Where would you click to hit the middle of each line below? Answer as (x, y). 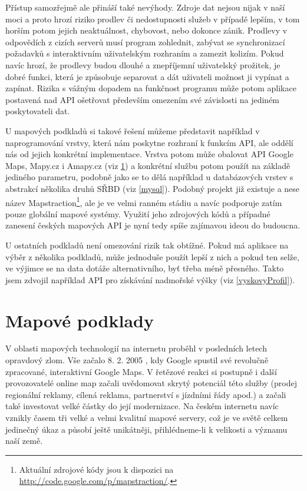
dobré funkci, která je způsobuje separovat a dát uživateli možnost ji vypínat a (147, 76)
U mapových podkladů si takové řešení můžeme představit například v (133, 130)
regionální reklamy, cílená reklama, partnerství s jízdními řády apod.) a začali (146, 394)
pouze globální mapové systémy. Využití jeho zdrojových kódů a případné (138, 213)
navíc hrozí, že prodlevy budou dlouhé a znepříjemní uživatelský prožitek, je (143, 64)
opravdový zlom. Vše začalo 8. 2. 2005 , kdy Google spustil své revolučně (137, 360)
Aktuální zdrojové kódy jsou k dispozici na (96, 469)
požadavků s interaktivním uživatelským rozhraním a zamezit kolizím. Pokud (145, 53)
